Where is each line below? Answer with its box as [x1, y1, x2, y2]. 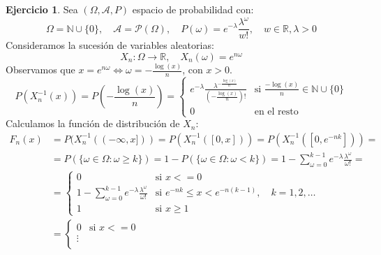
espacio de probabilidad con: [132, 2, 254, 16]
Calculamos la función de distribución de [6, 116, 180, 131]
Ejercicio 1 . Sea [6, 2, 78, 16]
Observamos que [6, 62, 75, 77]
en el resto [254, 107, 299, 117]
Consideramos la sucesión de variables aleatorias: [6, 38, 214, 52]
